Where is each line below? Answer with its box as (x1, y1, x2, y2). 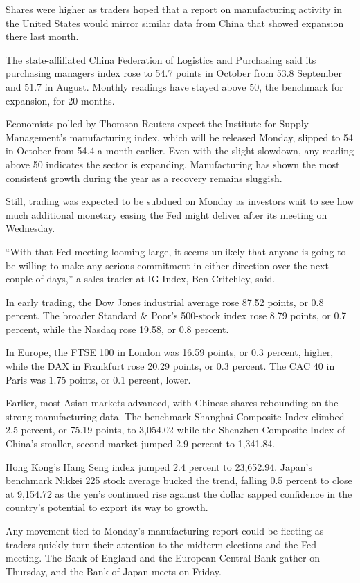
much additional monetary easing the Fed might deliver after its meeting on (6, 207, 327, 222)
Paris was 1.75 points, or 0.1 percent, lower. (6, 372, 191, 386)
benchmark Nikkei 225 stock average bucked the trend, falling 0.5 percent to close (6, 473, 352, 487)
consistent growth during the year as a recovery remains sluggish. (6, 170, 282, 185)
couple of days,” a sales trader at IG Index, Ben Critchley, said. (6, 271, 276, 286)
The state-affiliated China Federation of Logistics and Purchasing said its (6, 52, 316, 66)
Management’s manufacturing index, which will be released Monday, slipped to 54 (6, 129, 354, 144)
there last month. (6, 29, 79, 44)
